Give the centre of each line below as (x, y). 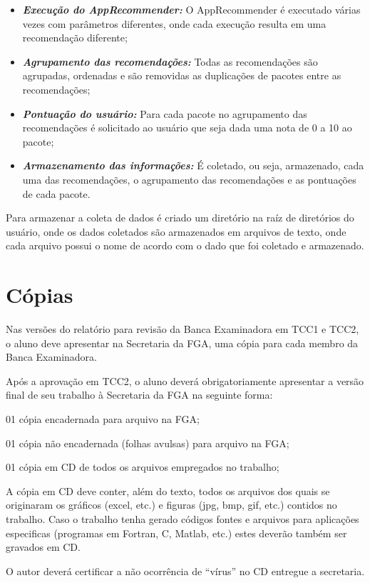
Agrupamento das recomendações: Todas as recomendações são (170, 61)
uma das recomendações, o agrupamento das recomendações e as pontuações (189, 179)
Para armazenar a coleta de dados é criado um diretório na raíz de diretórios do (180, 218)
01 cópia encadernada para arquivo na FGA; (103, 419)
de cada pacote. (56, 193)
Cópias (40, 295)
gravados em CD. (43, 547)
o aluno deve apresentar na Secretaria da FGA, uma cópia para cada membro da (182, 343)
